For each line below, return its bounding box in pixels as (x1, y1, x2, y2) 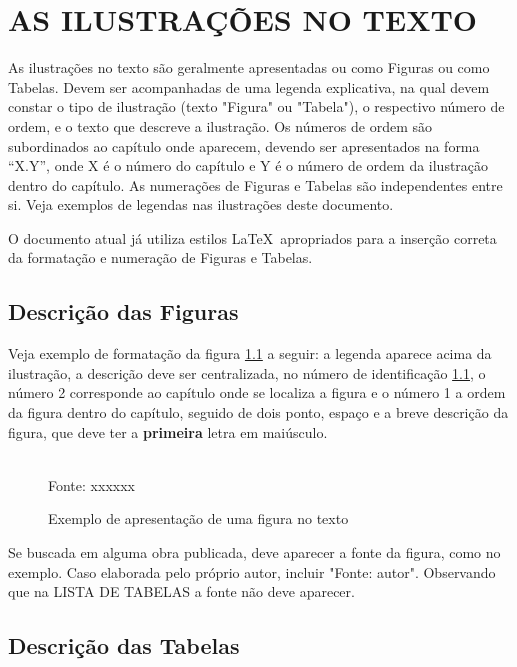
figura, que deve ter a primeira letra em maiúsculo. (8, 421, 328, 442)
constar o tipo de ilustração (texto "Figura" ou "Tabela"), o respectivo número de (8, 96, 505, 117)
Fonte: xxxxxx (48, 474, 135, 495)
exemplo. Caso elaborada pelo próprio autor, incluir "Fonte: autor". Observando (8, 561, 496, 582)
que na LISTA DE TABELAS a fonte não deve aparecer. (8, 581, 355, 602)
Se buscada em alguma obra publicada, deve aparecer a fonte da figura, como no (8, 542, 501, 563)
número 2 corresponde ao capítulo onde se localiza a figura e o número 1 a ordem (8, 382, 506, 403)
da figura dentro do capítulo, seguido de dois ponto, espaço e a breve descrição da (8, 402, 509, 423)
